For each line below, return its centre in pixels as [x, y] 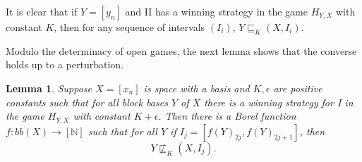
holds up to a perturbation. [65, 64]
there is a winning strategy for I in [279, 102]
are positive [298, 88]
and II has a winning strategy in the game [216, 11]
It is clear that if [42, 11]
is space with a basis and [197, 88]
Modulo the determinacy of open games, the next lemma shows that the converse [181, 50]
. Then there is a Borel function [227, 116]
